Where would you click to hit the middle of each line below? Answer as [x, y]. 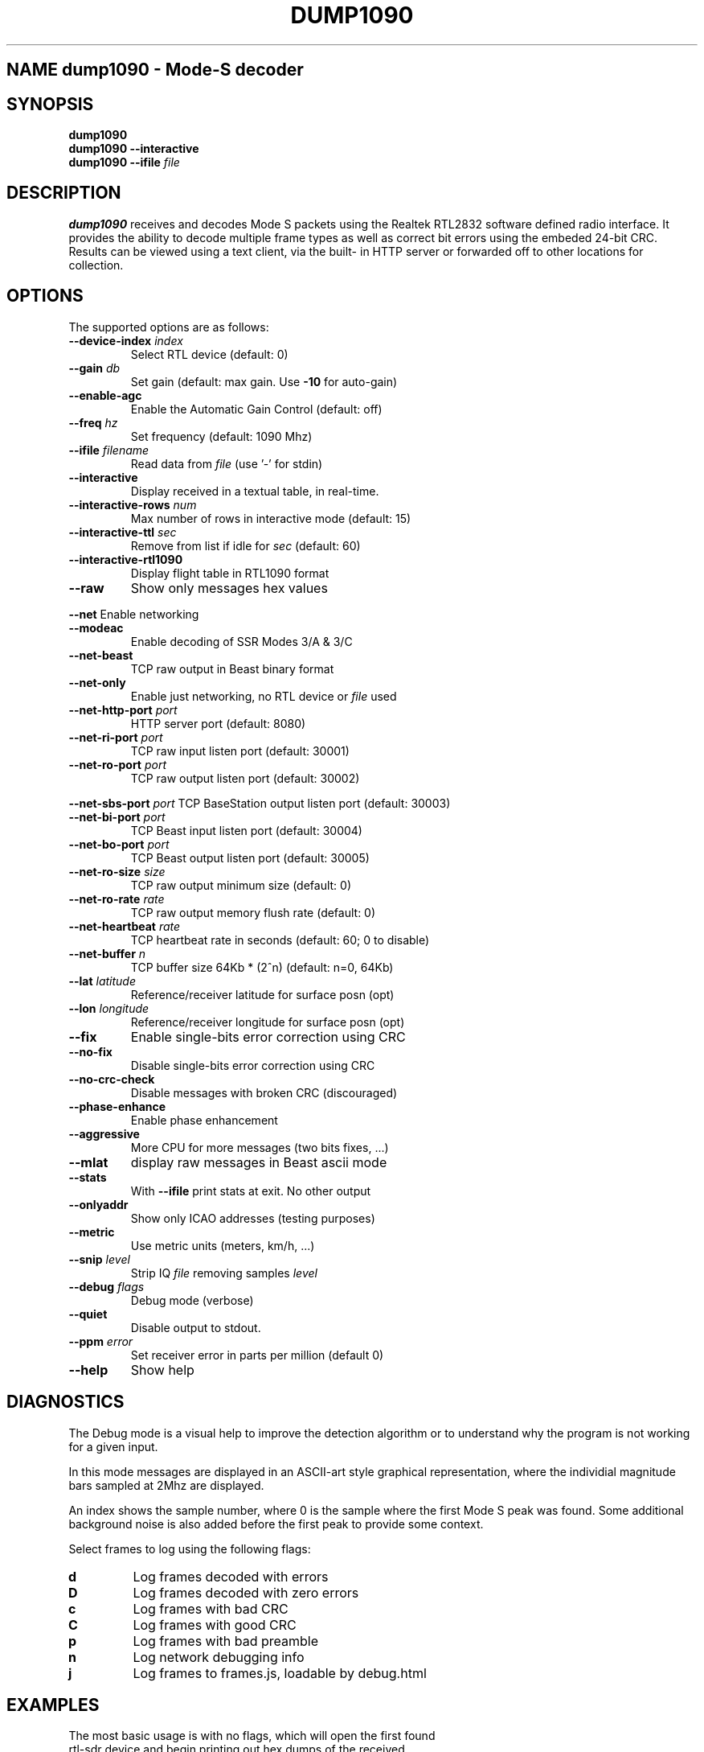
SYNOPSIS [50, 104]
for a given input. [113, 1446]
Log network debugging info [219, 1657]
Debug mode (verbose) [192, 1300]
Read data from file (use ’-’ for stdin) [227, 463]
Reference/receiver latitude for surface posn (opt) [262, 994]
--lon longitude [109, 1008]
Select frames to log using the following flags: [190, 1548]
